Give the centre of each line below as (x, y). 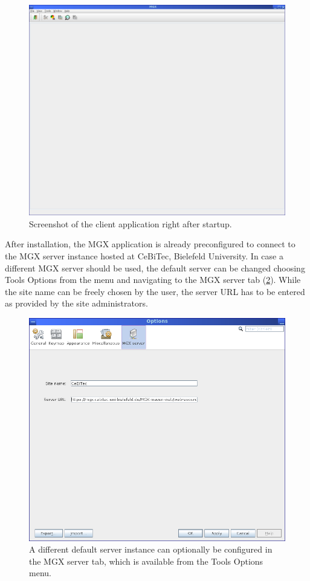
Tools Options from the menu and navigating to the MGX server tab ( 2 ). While (153, 280)
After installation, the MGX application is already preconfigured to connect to (150, 244)
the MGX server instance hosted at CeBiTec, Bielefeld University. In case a (144, 256)
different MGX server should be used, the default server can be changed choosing (155, 268)
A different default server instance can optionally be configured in (151, 549)
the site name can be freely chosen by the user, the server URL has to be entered (155, 291)
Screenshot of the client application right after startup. (131, 223)
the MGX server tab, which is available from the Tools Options (146, 561)
